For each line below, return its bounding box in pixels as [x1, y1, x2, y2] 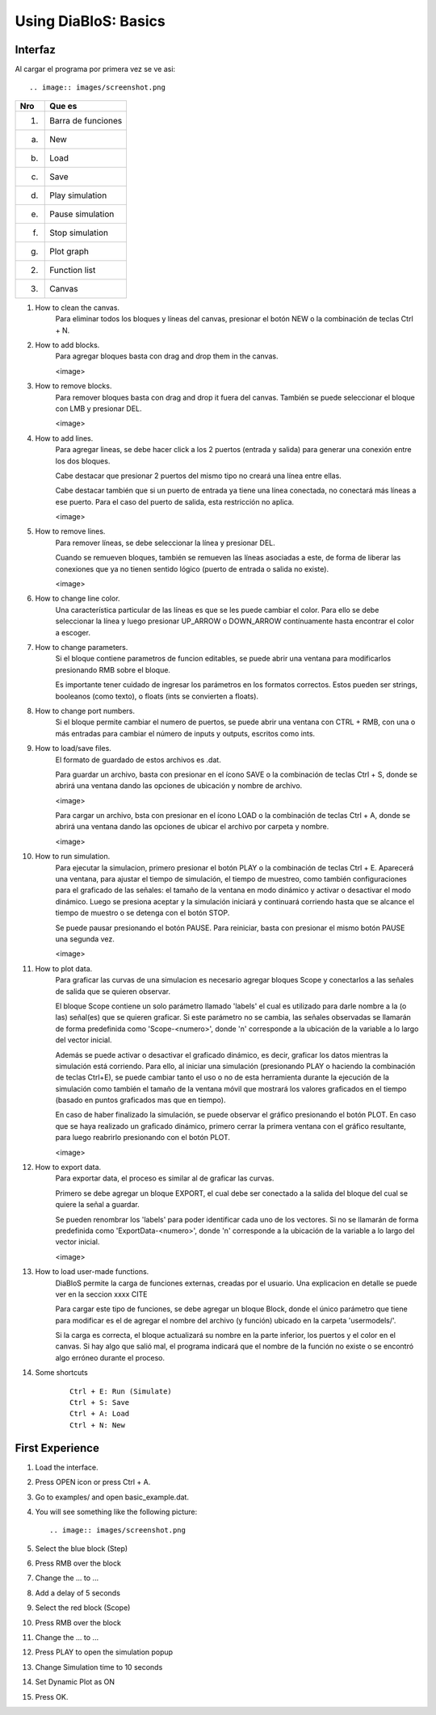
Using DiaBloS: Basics [15, 12, 166, 30]
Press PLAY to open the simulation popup [35, 1647, 174, 1657]
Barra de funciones [49, 115, 123, 126]
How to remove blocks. [35, 381, 112, 391]
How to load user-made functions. [35, 1267, 149, 1277]
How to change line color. [35, 593, 120, 603]
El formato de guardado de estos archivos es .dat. [55, 755, 221, 765]
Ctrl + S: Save [69, 1398, 130, 1407]
